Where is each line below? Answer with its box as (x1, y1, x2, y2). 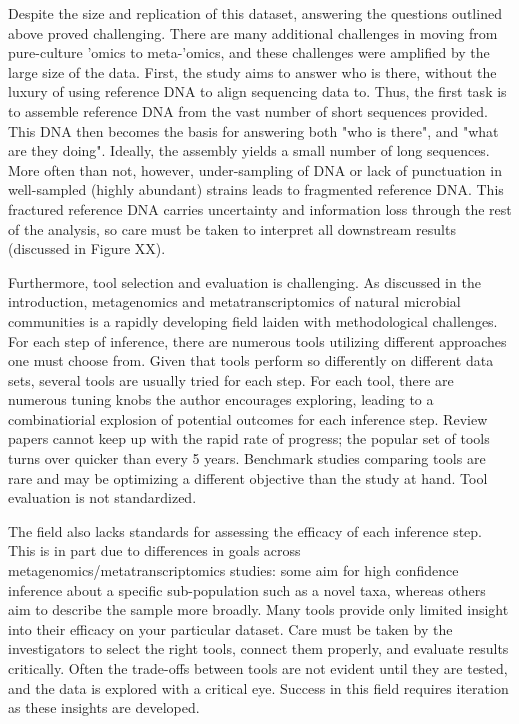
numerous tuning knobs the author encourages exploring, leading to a (8, 389, 434, 410)
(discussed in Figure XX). (8, 238, 166, 259)
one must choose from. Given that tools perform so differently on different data (8, 350, 494, 371)
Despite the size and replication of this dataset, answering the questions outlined (8, 3, 502, 23)
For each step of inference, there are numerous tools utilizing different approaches (8, 330, 507, 351)
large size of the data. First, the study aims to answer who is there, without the (8, 61, 497, 82)
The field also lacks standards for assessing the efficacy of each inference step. (8, 520, 483, 541)
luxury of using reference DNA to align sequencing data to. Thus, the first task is (8, 81, 507, 102)
